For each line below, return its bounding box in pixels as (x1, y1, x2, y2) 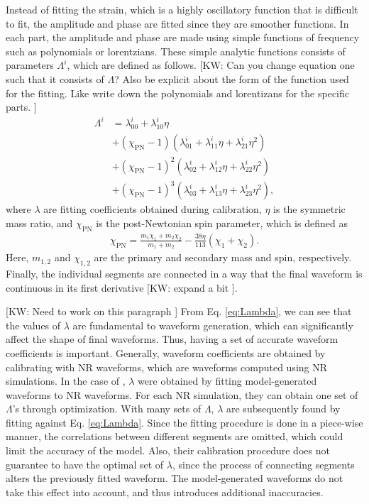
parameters (6, 57, 54, 72)
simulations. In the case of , (6, 373, 126, 388)
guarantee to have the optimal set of (6, 456, 164, 471)
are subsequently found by (226, 401, 341, 416)
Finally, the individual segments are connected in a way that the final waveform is (6, 265, 363, 280)
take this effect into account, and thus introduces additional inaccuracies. (6, 484, 324, 499)
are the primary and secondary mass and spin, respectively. (94, 250, 352, 265)
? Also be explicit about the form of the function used (114, 71, 349, 86)
